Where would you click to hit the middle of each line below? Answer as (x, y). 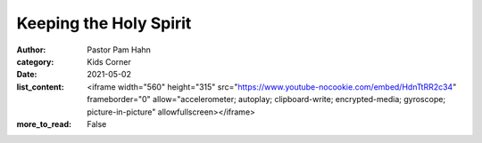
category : (35, 61)
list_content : (40, 87)
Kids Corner (109, 61)
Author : (31, 50)
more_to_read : (44, 123)
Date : (27, 75)
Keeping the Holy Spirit (104, 23)
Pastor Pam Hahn (119, 50)
